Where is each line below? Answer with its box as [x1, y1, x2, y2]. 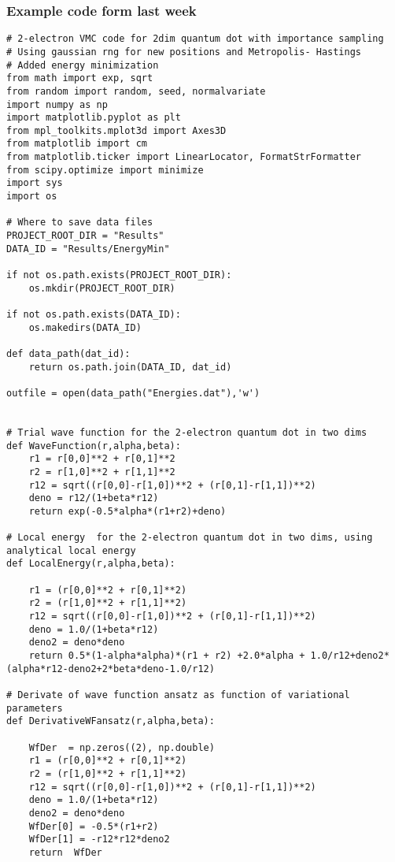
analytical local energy [6, 544, 136, 556]
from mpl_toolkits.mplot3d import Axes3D [6, 124, 227, 136]
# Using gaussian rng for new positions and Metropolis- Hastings [6, 46, 362, 58]
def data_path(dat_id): [6, 347, 131, 359]
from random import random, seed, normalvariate [6, 85, 266, 97]
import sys [6, 177, 63, 189]
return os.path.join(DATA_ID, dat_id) [28, 361, 232, 373]
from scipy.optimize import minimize [6, 164, 204, 176]
